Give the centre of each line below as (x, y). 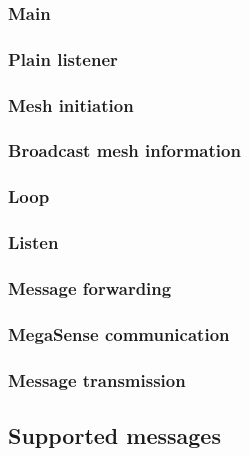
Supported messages (114, 434)
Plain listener (63, 58)
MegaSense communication (119, 333)
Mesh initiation (71, 104)
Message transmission (97, 379)
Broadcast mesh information (124, 150)
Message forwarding (90, 287)
